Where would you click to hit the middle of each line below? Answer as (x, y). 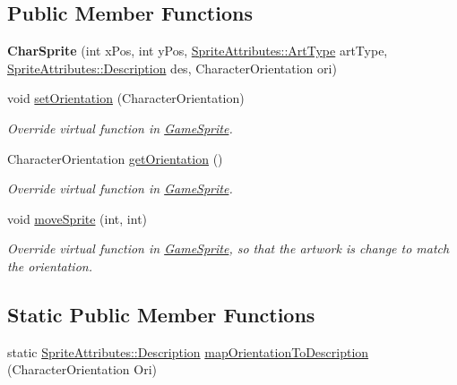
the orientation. (50, 265)
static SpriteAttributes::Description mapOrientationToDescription (188, 351)
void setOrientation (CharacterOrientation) (126, 98)
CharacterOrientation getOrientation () (115, 158)
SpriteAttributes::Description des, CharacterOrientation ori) (172, 68)
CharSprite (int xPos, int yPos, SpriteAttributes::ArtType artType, (198, 51)
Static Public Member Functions (161, 314)
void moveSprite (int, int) (78, 218)
